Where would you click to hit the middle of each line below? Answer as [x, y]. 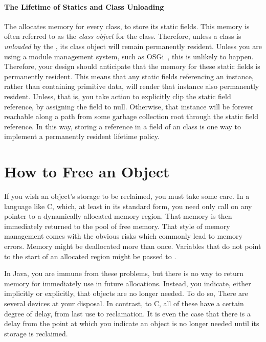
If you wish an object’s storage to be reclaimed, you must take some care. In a [127, 196]
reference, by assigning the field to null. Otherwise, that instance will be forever [129, 106]
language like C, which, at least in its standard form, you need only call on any [128, 206]
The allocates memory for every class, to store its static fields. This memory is [127, 26]
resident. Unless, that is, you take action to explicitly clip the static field [118, 96]
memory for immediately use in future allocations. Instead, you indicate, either [128, 283]
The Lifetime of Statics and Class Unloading [84, 6]
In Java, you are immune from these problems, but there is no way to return [124, 273]
